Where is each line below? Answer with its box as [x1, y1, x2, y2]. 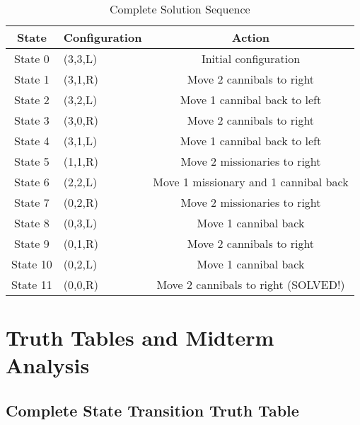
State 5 [14, 153, 50, 169]
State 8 [14, 215, 50, 231]
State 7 [14, 194, 50, 210]
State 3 [14, 112, 50, 128]
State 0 [14, 50, 50, 67]
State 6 [14, 174, 50, 190]
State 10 [11, 256, 52, 272]
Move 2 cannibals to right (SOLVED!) [156, 276, 345, 293]
